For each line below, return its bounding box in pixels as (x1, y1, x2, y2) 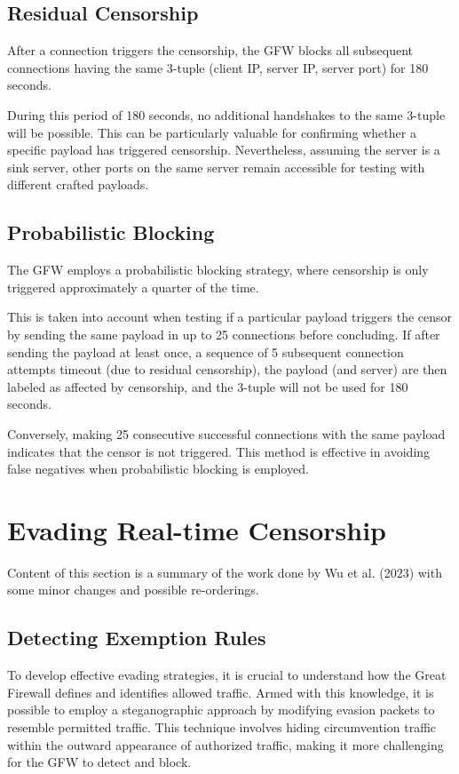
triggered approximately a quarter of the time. (7, 277, 259, 296)
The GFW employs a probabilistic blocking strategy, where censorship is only (7, 260, 429, 279)
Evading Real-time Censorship (7, 511, 386, 547)
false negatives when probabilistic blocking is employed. (7, 459, 309, 478)
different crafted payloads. (7, 175, 149, 194)
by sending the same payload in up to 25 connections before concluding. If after (7, 324, 440, 343)
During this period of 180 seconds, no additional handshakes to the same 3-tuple (7, 105, 446, 124)
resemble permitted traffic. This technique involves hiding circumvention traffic (7, 717, 437, 736)
